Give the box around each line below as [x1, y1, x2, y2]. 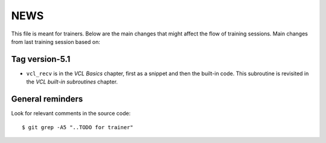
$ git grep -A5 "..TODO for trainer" [22, 124, 134, 130]
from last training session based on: [11, 38, 101, 45]
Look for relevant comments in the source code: [11, 110, 131, 117]
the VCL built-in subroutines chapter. [26, 78, 118, 85]
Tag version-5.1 [11, 54, 71, 64]
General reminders [11, 94, 83, 105]
